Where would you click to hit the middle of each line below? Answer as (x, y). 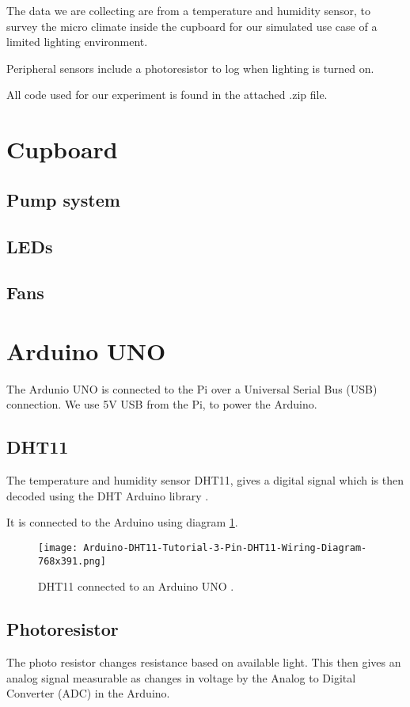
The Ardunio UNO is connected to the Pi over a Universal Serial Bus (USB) (192, 388)
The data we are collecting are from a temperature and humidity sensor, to (189, 10)
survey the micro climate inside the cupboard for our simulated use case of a (192, 26)
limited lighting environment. (77, 42)
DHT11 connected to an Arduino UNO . (136, 586)
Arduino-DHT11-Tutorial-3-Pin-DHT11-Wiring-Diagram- (225, 547)
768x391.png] (72, 561)
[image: (58, 547)
